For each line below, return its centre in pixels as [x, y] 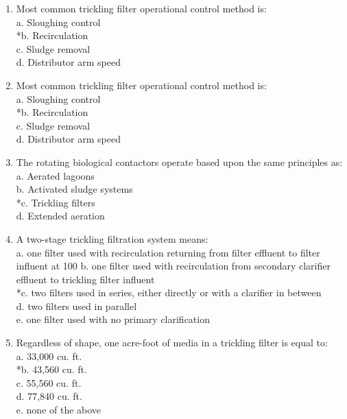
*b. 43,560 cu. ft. [51, 369]
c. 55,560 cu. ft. [49, 382]
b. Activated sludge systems [74, 189]
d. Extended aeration [60, 216]
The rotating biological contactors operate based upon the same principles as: [179, 161]
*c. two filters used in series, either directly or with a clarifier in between [169, 292]
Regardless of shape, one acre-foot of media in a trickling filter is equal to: [172, 343]
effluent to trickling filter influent [85, 279]
